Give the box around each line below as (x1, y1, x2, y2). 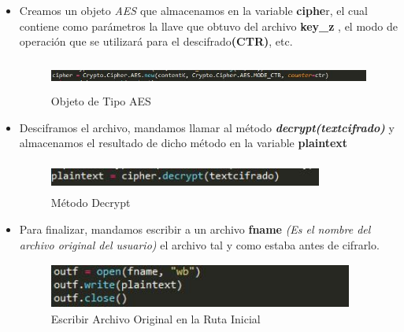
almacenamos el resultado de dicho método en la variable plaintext (19, 135, 348, 151)
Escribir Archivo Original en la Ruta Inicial (50, 311, 261, 327)
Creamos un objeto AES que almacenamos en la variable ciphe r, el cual (19, 2, 368, 18)
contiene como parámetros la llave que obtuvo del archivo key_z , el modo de (19, 17, 398, 34)
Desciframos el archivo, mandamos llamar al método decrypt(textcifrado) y (19, 119, 395, 135)
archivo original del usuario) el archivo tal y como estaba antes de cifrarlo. (19, 236, 380, 253)
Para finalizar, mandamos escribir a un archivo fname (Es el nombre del (19, 220, 371, 237)
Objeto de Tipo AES (50, 93, 151, 109)
